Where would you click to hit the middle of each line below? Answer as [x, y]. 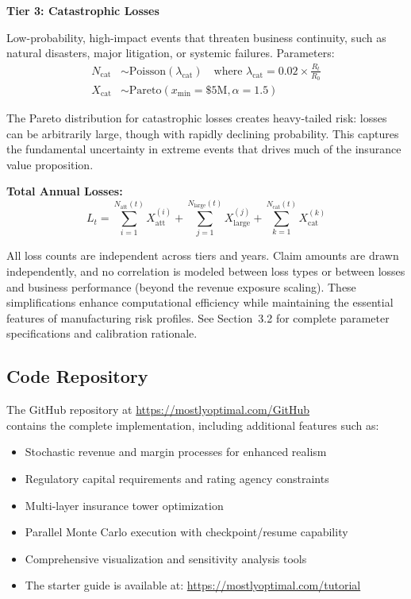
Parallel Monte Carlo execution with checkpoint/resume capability [186, 532]
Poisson [148, 71]
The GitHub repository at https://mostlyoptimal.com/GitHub [158, 410]
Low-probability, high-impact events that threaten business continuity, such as [196, 37]
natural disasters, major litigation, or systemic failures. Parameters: [171, 53]
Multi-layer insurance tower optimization [124, 505]
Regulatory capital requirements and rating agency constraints [177, 479]
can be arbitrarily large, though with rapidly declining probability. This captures [203, 133]
